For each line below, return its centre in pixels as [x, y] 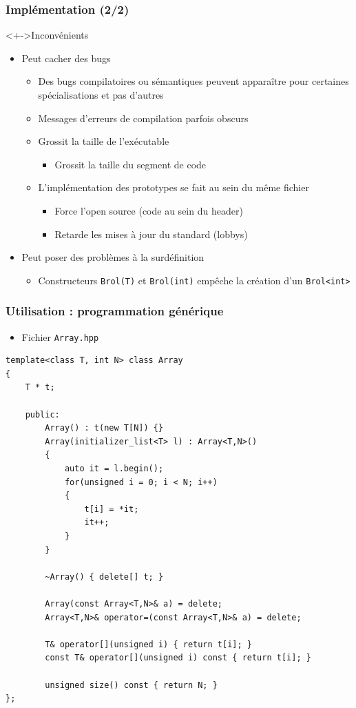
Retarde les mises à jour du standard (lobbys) [151, 234]
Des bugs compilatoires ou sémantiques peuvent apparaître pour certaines [193, 81]
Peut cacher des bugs [66, 58]
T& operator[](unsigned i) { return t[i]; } [148, 644]
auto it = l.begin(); [114, 469]
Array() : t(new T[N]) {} [104, 428]
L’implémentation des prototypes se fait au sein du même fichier [174, 187]
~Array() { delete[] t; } [104, 577]
